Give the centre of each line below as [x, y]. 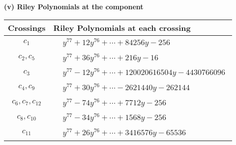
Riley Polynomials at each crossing [122, 27]
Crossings [27, 27]
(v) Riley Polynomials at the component [74, 6]
